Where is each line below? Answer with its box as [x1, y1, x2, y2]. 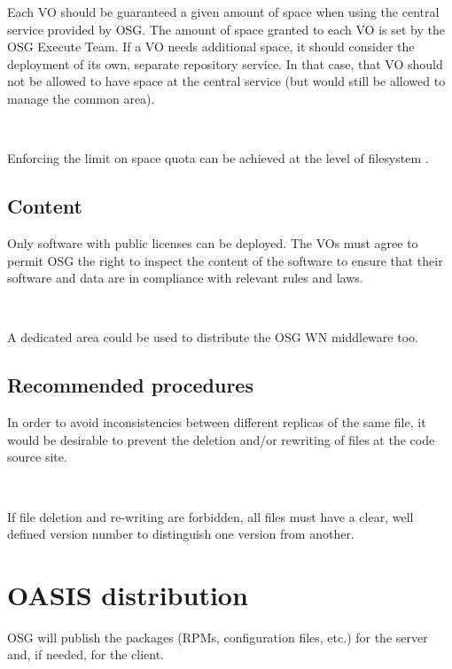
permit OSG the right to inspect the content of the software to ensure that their [7, 251, 443, 269]
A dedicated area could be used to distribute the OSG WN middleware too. [7, 328, 418, 346]
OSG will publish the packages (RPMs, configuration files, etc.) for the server [7, 627, 428, 646]
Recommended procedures [7, 371, 253, 399]
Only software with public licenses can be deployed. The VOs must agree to [7, 233, 418, 252]
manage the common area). [7, 89, 155, 107]
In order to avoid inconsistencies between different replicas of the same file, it [7, 413, 426, 432]
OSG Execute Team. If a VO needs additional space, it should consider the [7, 37, 415, 56]
